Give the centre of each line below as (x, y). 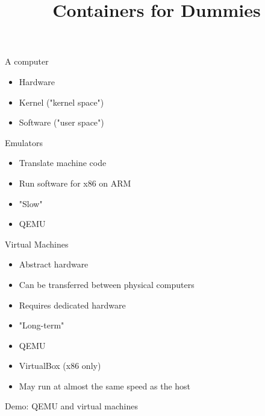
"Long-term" (42, 325)
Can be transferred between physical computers (107, 284)
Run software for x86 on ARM (75, 183)
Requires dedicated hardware (72, 305)
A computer (27, 61)
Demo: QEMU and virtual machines (72, 406)
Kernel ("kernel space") (61, 102)
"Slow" (31, 203)
